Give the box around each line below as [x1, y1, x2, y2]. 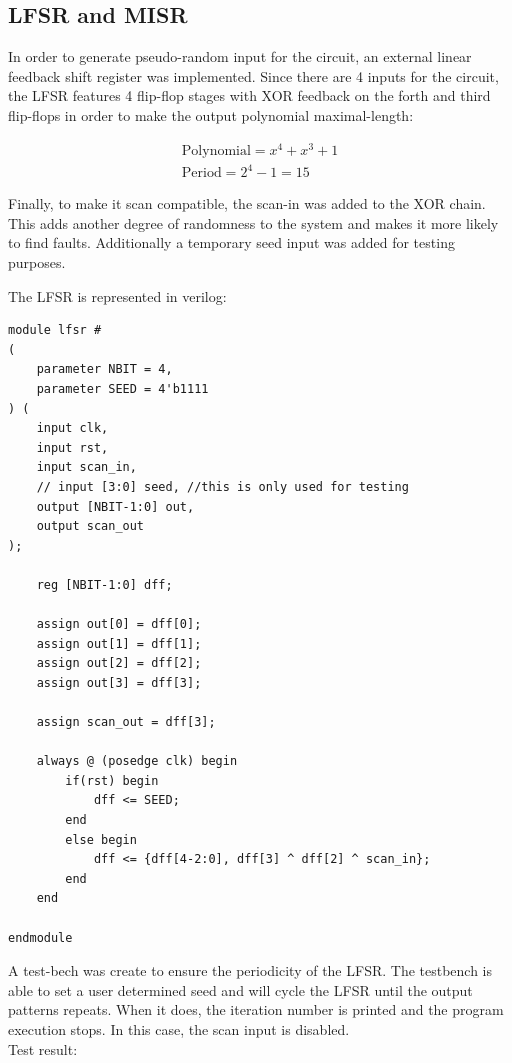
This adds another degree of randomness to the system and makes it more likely [8, 212, 499, 233]
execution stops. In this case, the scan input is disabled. [8, 1018, 350, 1039]
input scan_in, [36, 460, 137, 475]
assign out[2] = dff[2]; [36, 656, 202, 671]
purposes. [8, 252, 66, 272]
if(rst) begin [65, 773, 159, 788]
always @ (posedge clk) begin [36, 754, 238, 769]
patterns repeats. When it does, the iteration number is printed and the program [8, 999, 504, 1020]
